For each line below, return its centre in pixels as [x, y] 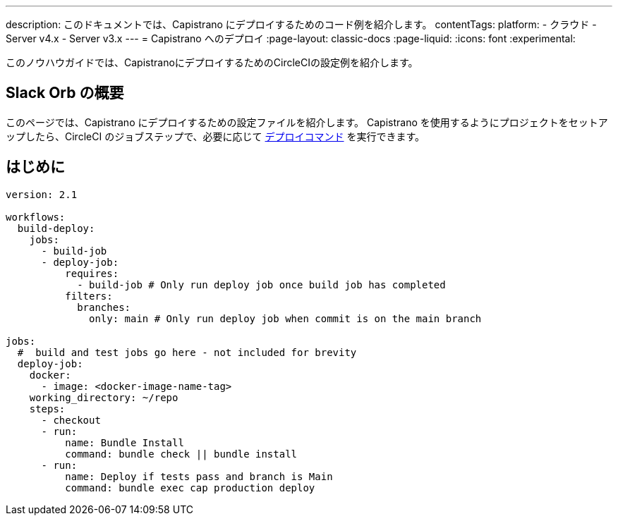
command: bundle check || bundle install [181, 454]
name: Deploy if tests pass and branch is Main [199, 476]
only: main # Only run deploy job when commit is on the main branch [285, 318]
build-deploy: [56, 228]
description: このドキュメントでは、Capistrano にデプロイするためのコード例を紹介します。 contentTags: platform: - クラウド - [301, 24]
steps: [47, 409]
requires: [92, 273]
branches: [104, 307]
